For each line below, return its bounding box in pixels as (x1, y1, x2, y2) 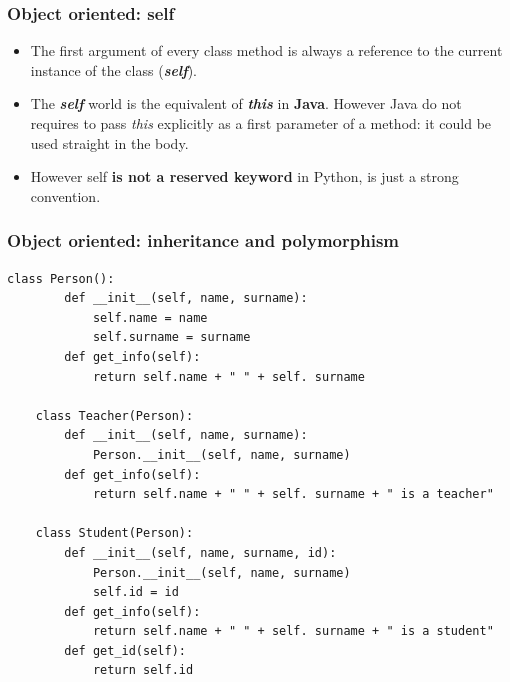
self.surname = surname (92, 330, 251, 345)
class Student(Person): (35, 526, 194, 541)
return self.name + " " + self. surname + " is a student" (92, 624, 494, 639)
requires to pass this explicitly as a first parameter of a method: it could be (30, 113, 492, 133)
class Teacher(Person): (35, 408, 194, 423)
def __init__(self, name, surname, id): (64, 545, 337, 560)
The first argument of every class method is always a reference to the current (30, 40, 503, 61)
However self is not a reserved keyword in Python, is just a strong (30, 166, 459, 187)
